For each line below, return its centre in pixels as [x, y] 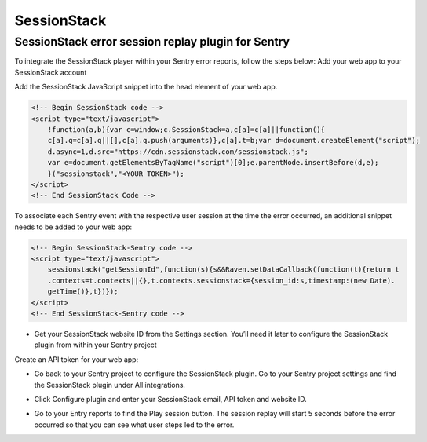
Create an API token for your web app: [77, 359]
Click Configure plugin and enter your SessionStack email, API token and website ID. [171, 399]
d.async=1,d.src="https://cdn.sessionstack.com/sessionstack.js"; [178, 152]
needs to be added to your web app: [73, 227]
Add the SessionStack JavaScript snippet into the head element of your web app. [146, 87]
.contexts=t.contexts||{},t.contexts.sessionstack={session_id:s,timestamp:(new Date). [221, 280]
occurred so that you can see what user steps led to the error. [134, 425]
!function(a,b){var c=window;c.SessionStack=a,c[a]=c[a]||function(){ [186, 129]
